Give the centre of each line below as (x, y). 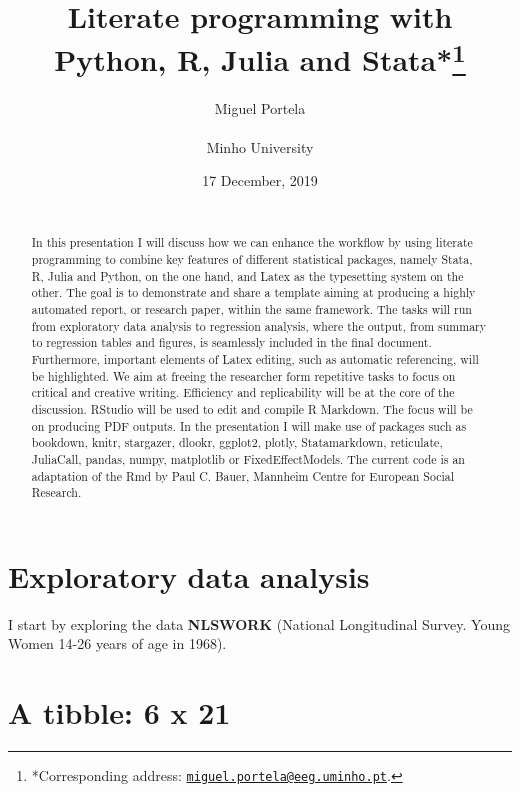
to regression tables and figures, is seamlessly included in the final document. (231, 342)
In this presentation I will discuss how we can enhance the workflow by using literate (252, 242)
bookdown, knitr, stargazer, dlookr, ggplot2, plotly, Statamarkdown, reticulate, (237, 442)
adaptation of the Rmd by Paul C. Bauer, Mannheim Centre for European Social (243, 475)
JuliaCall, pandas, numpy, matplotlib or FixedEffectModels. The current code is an (248, 458)
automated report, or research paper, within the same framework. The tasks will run (251, 309)
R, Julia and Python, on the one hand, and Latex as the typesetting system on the (247, 275)
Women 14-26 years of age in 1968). (117, 643)
